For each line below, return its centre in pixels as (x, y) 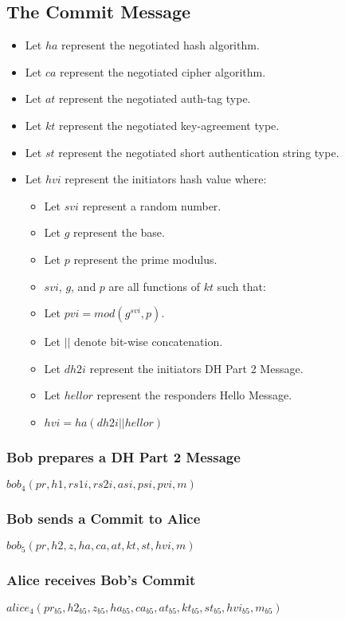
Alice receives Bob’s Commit (101, 580)
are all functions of (155, 286)
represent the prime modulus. (145, 259)
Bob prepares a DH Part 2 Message (123, 456)
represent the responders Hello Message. (194, 395)
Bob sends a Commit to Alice (104, 519)
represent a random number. (152, 205)
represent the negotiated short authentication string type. (199, 152)
